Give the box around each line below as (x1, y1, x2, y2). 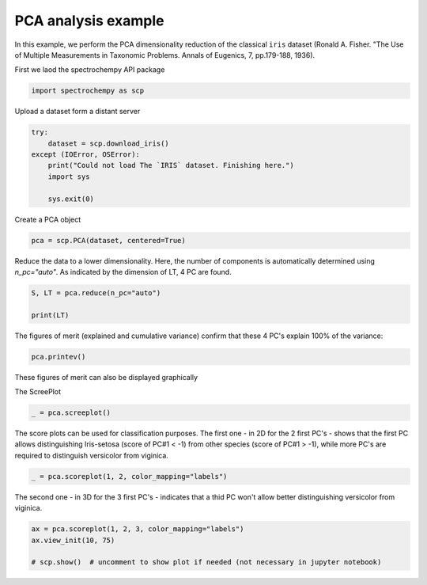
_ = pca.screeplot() (31, 408, 111, 417)
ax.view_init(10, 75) (31, 535, 115, 545)
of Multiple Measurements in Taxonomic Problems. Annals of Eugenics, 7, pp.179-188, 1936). (14, 50, 316, 59)
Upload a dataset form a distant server (14, 107, 141, 116)
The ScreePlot (14, 387, 62, 397)
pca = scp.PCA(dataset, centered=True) (31, 236, 186, 245)
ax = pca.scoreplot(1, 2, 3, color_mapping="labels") (31, 525, 244, 534)
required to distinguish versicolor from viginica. (14, 450, 169, 460)
